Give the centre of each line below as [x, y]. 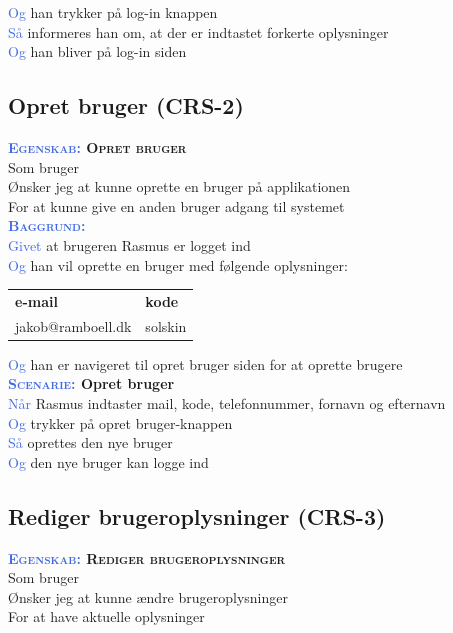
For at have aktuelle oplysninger [106, 616]
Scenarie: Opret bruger [91, 383]
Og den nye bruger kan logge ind [108, 461]
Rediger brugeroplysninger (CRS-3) [197, 515]
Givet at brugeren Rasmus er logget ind [129, 244]
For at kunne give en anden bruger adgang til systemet [176, 205]
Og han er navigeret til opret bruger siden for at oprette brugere [205, 363]
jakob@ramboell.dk [73, 325]
